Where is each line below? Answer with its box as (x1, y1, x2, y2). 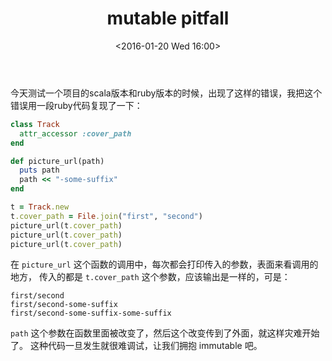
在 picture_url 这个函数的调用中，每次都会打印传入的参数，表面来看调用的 (10, 258, 319, 271)
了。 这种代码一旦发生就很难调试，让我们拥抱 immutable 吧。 (10, 340, 263, 352)
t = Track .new (10, 202, 70, 212)
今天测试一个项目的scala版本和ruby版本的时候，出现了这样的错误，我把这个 (10, 87, 323, 99)
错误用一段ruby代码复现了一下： (10, 99, 143, 111)
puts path (19, 165, 60, 176)
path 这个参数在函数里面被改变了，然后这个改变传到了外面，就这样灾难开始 (10, 327, 320, 339)
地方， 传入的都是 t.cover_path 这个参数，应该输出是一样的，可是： (10, 271, 291, 283)
